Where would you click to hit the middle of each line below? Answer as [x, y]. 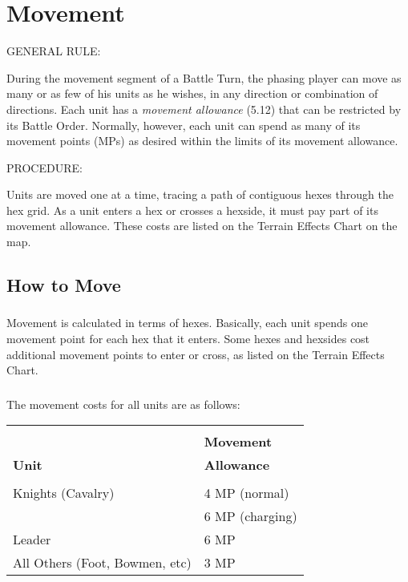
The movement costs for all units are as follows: [123, 404]
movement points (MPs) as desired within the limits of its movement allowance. [202, 141]
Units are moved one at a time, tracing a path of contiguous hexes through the [200, 194]
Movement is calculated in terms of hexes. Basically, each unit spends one [187, 323]
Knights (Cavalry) [64, 493]
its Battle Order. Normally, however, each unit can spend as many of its [184, 125]
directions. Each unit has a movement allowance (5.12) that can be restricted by [204, 109]
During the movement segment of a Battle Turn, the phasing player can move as [204, 77]
